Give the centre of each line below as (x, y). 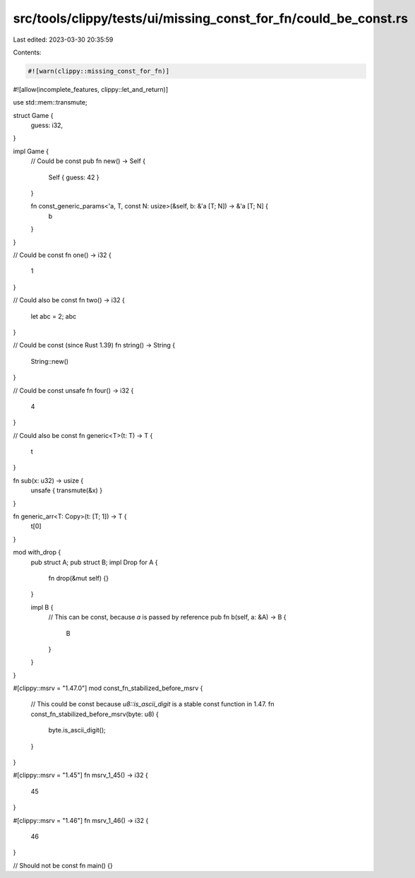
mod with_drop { (37, 552)
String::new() (50, 361)
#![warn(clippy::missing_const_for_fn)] (98, 71)
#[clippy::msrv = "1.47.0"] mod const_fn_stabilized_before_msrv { (108, 688)
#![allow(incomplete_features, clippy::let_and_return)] (91, 89)
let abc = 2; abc (54, 316)
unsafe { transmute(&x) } (66, 490)
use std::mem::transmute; (50, 102)
